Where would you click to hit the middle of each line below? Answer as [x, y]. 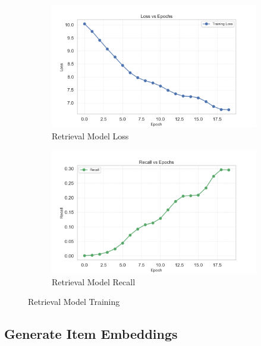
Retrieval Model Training [74, 302]
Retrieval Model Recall [94, 281]
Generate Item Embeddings [91, 334]
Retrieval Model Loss [90, 135]
